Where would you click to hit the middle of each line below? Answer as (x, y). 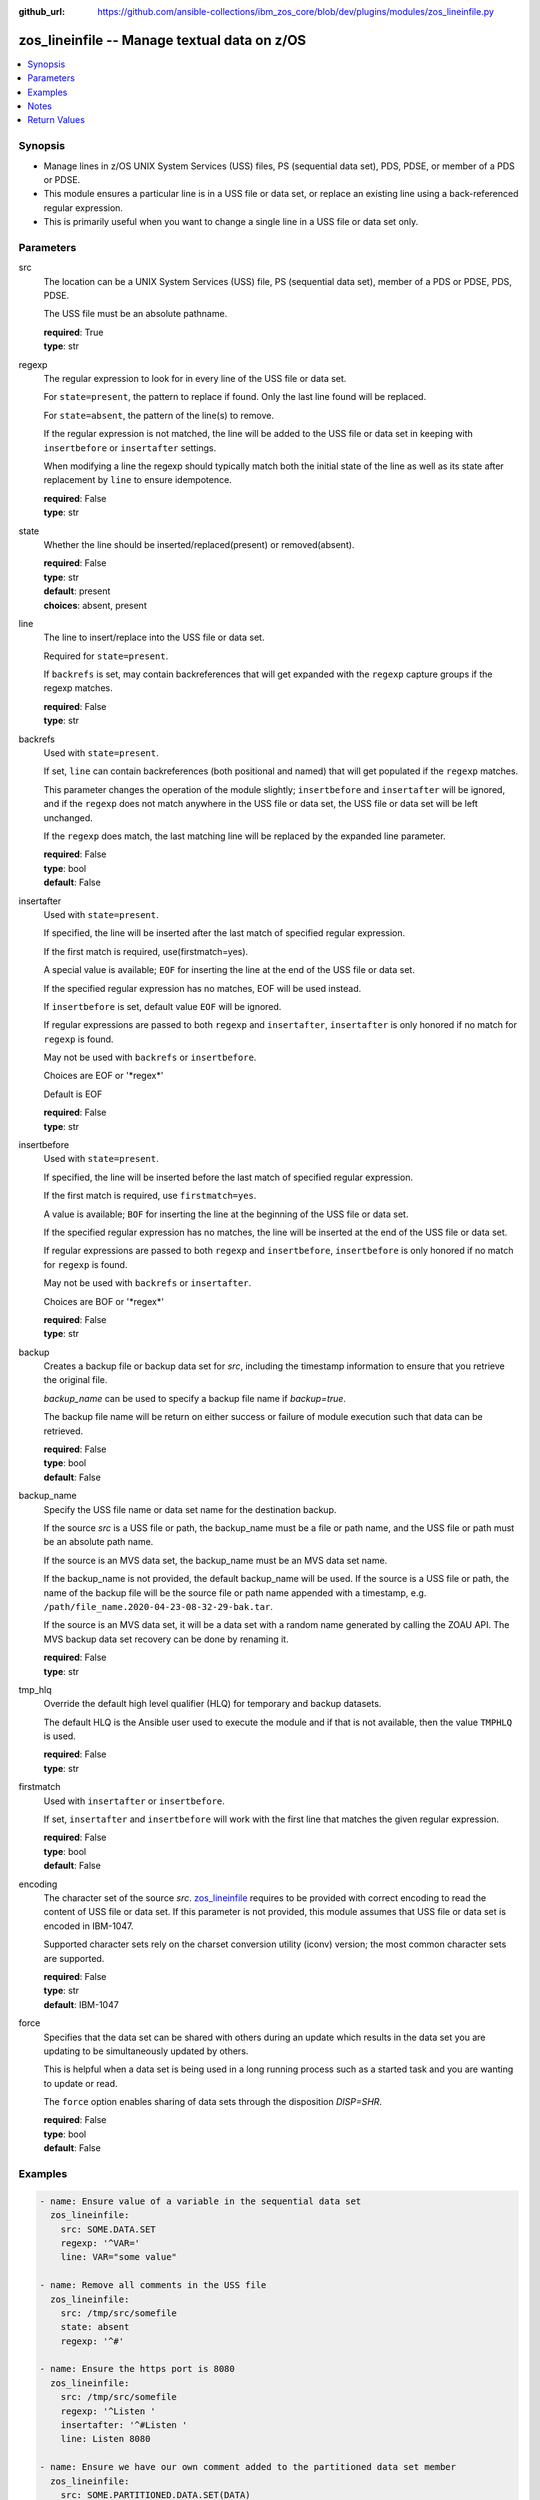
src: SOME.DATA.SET (108, 2229)
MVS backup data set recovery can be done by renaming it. (166, 1639)
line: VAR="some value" (118, 2257)
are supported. (74, 1958)
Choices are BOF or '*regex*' (104, 1301)
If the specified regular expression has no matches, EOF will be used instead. (202, 988)
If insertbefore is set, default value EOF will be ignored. (162, 1006)
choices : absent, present (95, 605)
